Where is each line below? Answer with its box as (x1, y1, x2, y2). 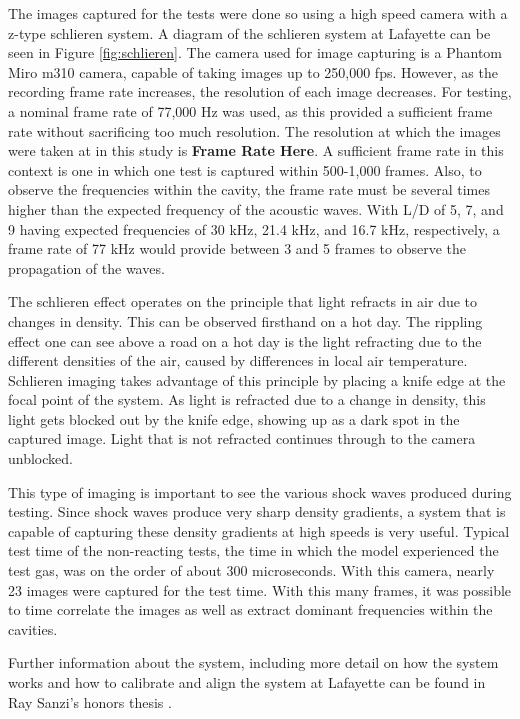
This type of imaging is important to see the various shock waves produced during (8, 481, 512, 502)
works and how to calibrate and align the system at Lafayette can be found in (8, 672, 486, 692)
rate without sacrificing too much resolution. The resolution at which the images (8, 120, 501, 141)
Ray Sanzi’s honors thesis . (8, 691, 172, 712)
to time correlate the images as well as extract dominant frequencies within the (8, 599, 493, 620)
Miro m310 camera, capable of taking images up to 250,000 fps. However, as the (8, 61, 498, 82)
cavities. (8, 618, 58, 639)
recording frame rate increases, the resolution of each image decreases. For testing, (8, 81, 512, 102)
